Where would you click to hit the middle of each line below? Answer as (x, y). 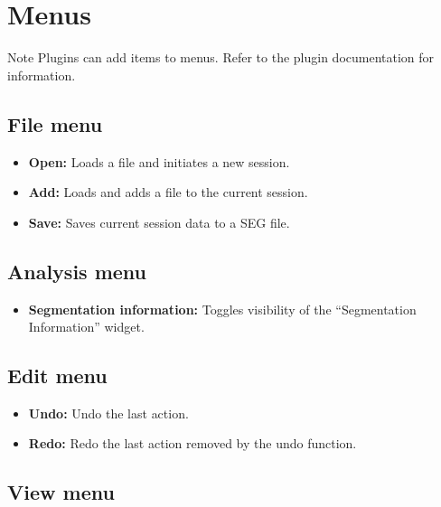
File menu (55, 123)
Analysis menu (77, 271)
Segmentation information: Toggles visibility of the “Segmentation (222, 309)
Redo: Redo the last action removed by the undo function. (192, 443)
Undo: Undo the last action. (108, 413)
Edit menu (57, 376)
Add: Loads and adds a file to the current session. (168, 192)
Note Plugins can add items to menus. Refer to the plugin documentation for (221, 57)
